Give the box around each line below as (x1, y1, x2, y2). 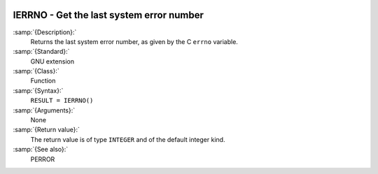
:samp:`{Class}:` (13, 67, 59, 75)
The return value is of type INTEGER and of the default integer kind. (30, 135, 225, 143)
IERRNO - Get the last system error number (13, 9, 204, 21)
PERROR (30, 154, 55, 164)
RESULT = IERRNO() (30, 96, 94, 105)
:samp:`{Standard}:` (13, 48, 70, 56)
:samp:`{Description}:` (13, 28, 77, 36)
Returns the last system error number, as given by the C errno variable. (30, 37, 238, 45)
